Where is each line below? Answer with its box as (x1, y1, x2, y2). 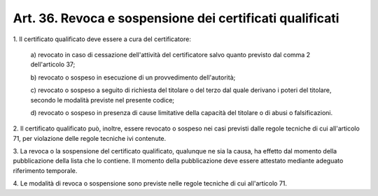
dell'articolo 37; (30, 60, 76, 69)
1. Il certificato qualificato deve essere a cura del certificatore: (13, 35, 192, 43)
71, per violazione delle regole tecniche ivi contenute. (13, 134, 167, 142)
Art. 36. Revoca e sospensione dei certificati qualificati (13, 10, 339, 26)
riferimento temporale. (13, 166, 78, 174)
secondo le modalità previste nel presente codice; (30, 96, 175, 104)
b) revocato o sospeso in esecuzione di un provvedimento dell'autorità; (30, 73, 236, 82)
